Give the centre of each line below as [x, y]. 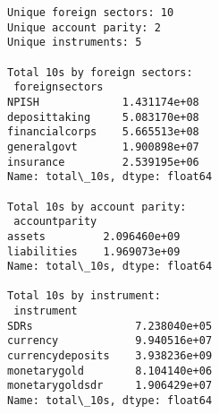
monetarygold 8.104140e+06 [110, 371]
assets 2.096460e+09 [94, 236]
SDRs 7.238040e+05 [110, 326]
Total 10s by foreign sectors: [100, 72]
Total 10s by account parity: [97, 207]
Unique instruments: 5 [75, 43]
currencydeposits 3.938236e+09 [110, 356]
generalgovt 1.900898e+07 [103, 147]
